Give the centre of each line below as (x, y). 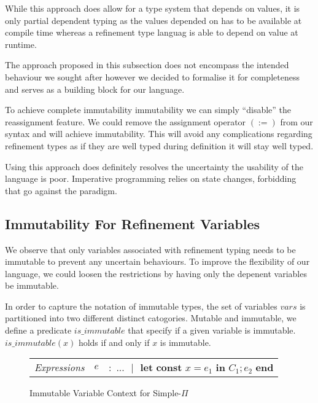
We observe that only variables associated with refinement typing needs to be (150, 249)
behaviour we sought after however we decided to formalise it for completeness (152, 76)
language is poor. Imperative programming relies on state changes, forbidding (151, 178)
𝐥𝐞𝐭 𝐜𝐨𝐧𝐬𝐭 (161, 368)
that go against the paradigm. (61, 190)
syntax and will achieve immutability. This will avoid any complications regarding (159, 134)
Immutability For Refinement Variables (133, 223)
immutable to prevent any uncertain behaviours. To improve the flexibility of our (157, 261)
